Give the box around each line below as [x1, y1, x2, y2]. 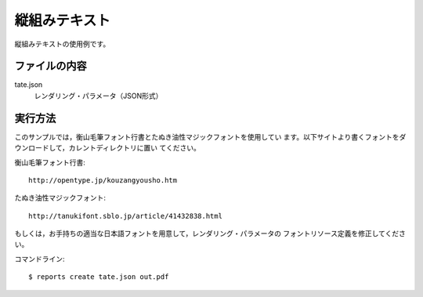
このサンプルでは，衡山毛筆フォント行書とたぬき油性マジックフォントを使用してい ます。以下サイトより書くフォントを [14, 132, 399, 141]
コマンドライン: [14, 254, 66, 263]
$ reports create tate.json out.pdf [28, 273, 169, 281]
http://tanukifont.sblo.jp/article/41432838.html [28, 212, 223, 220]
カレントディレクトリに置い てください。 [68, 143, 201, 153]
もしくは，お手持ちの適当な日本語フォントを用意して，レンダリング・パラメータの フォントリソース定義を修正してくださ [14, 229, 407, 238]
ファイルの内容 [14, 60, 87, 73]
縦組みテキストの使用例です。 [14, 39, 110, 49]
